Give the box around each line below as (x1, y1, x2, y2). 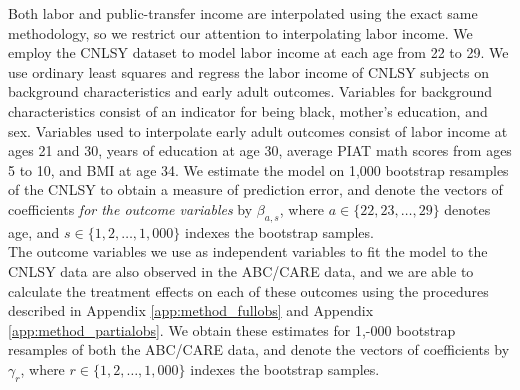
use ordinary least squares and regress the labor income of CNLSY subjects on (8, 61, 489, 82)
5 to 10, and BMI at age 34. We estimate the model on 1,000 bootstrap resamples (8, 159, 509, 180)
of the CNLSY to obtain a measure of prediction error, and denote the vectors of (8, 179, 503, 200)
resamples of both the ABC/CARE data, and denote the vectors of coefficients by (8, 339, 510, 360)
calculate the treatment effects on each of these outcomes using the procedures (8, 280, 489, 301)
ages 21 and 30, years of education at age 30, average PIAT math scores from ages (8, 140, 512, 161)
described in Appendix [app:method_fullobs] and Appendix (8, 300, 374, 321)
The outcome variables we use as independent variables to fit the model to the (8, 241, 488, 262)
